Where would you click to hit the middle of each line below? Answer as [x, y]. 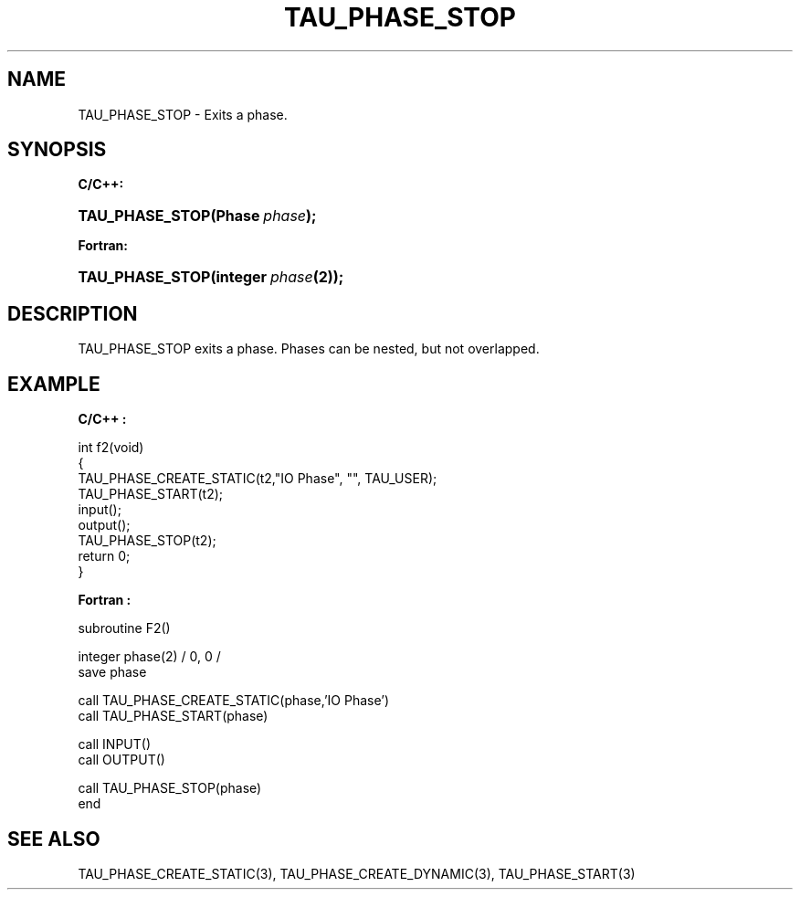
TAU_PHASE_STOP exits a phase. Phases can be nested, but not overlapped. [309, 349]
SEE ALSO [54, 839]
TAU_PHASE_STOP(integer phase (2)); [211, 277]
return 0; [104, 556]
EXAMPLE [54, 384]
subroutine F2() [124, 628]
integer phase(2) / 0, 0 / [149, 657]
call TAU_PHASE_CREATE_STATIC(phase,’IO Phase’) [234, 701]
